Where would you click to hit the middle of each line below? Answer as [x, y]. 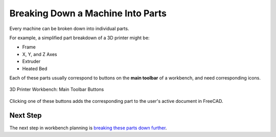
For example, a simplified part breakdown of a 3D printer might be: [79, 38]
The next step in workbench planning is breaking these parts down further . [88, 128]
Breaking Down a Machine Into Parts [88, 13]
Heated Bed [35, 68]
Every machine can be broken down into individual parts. [69, 29]
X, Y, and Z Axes [40, 54]
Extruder [31, 62]
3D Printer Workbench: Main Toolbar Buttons [57, 90]
